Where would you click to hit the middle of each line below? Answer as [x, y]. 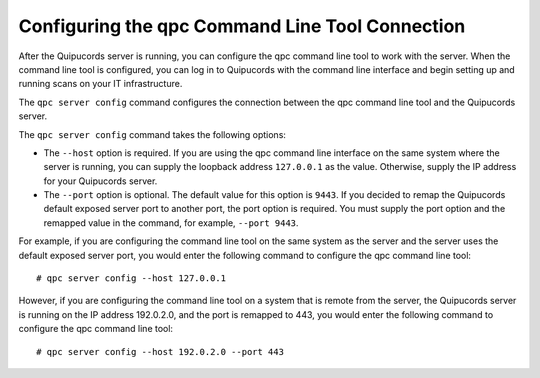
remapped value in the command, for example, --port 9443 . [171, 222]
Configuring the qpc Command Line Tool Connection [242, 26]
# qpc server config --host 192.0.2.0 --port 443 [160, 351]
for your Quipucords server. [100, 181]
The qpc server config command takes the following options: [152, 134]
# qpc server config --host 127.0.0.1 [131, 278]
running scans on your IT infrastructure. [100, 84]
